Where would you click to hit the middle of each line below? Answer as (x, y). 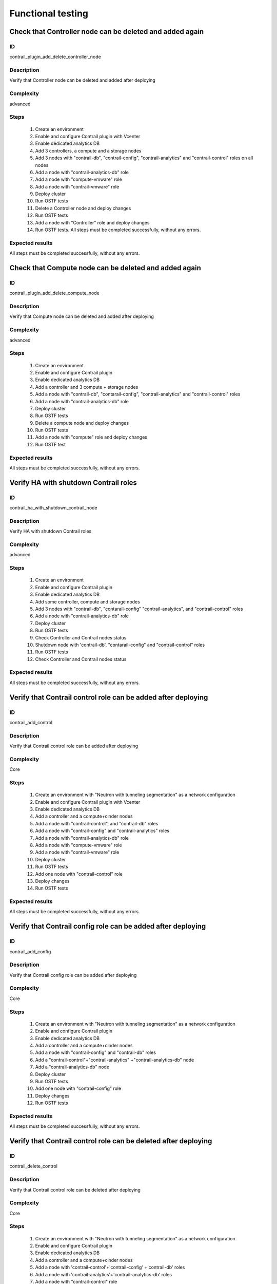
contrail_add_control (31, 722)
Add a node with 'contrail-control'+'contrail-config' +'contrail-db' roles (110, 1267)
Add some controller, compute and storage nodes (88, 601)
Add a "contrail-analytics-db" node (72, 1067)
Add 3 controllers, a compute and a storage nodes (88, 150)
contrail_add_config (30, 951)
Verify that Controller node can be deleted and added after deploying (83, 80)
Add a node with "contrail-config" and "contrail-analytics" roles (102, 831)
